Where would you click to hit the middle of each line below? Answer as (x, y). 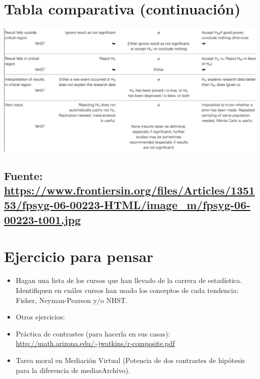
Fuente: (23, 175)
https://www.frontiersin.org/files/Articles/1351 (129, 190)
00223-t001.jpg (42, 219)
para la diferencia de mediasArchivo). (73, 370)
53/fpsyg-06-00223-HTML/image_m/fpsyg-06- (127, 205)
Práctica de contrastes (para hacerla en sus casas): (93, 333)
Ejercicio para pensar (79, 256)
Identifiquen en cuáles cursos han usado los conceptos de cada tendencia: (127, 290)
